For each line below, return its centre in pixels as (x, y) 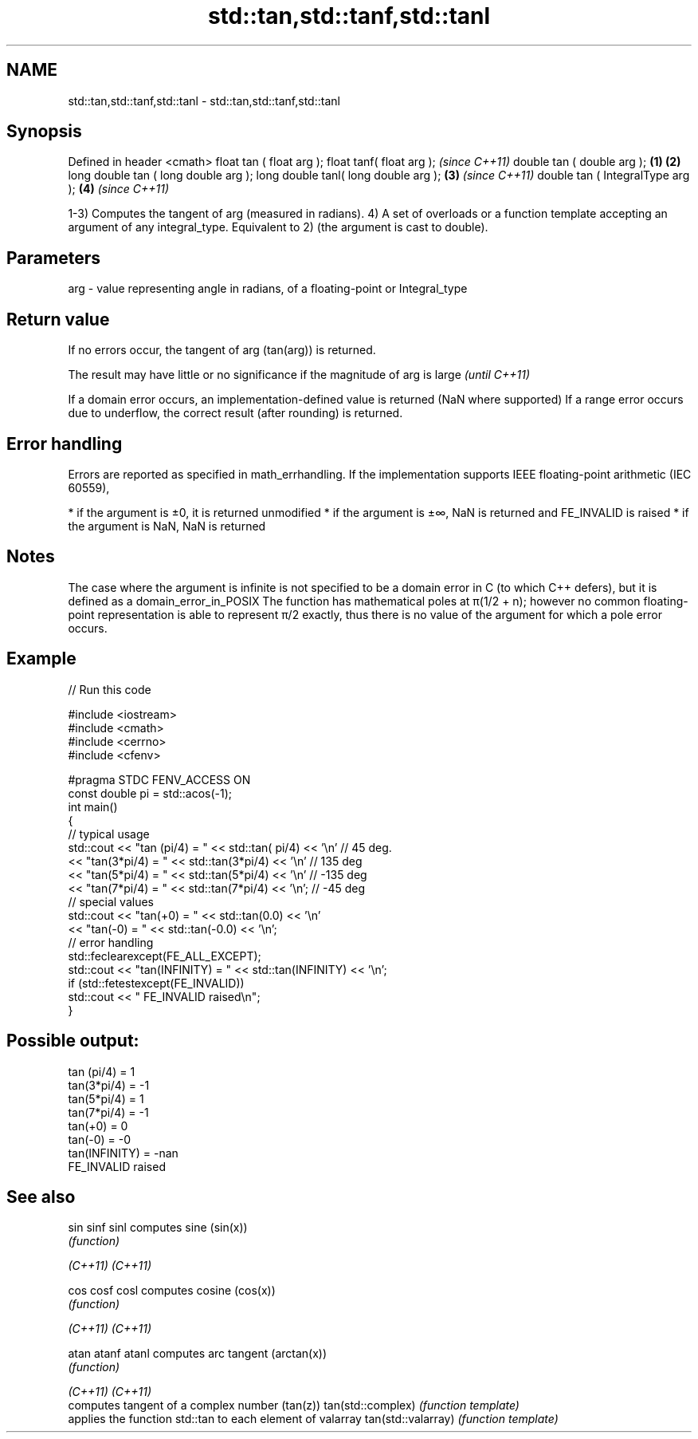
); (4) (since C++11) (119, 189)
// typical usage (109, 834)
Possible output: (73, 1041)
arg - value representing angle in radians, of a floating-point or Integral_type (268, 289)
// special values (111, 901)
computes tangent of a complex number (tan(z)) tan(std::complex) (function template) (294, 1405)
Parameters (53, 258)
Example (41, 659)
